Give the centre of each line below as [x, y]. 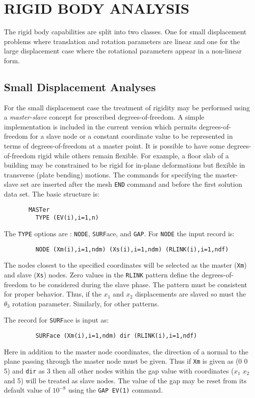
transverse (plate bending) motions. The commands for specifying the [109, 174]
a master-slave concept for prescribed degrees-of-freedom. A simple [104, 117]
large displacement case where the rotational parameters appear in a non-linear [123, 51]
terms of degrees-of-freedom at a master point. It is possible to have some [115, 146]
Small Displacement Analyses [80, 87]
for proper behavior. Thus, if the [53, 294]
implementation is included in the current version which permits [101, 126]
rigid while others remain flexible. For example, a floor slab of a [133, 155]
